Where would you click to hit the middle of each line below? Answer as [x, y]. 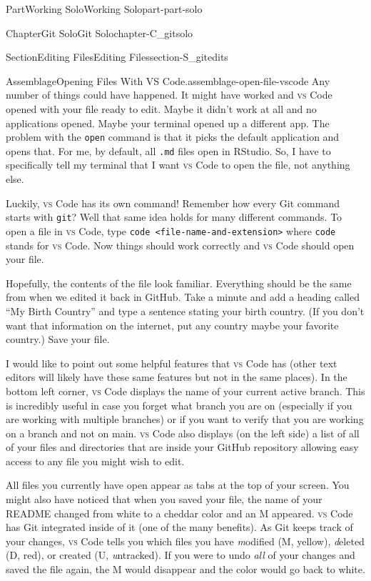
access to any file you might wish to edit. [95, 461]
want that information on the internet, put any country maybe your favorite [172, 325]
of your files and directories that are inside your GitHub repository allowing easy [182, 447]
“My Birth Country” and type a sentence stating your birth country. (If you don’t [185, 311]
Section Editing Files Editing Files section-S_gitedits [117, 57]
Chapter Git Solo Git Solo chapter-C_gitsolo [100, 33]
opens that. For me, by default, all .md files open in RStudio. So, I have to [168, 150]
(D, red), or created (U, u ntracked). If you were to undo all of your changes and [181, 555]
